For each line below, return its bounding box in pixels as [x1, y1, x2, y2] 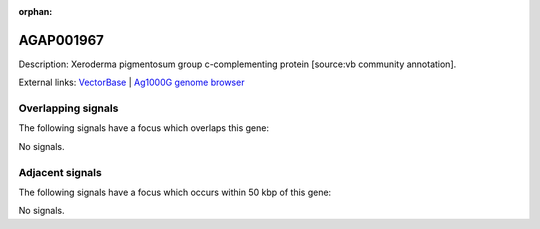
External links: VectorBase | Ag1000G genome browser [18, 76, 245, 89]
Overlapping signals [18, 101, 119, 115]
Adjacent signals [18, 165, 102, 179]
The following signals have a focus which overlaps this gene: [18, 122, 270, 134]
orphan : [18, 6, 53, 17]
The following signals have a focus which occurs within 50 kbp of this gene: [18, 186, 332, 198]
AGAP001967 [18, 31, 105, 49]
